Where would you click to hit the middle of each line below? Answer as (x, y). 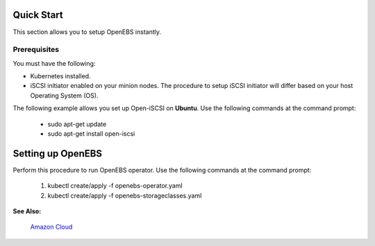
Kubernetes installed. (60, 76)
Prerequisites (36, 50)
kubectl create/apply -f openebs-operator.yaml (115, 186)
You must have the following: (54, 63)
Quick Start (38, 15)
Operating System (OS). (64, 95)
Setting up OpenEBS (58, 153)
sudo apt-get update (77, 124)
